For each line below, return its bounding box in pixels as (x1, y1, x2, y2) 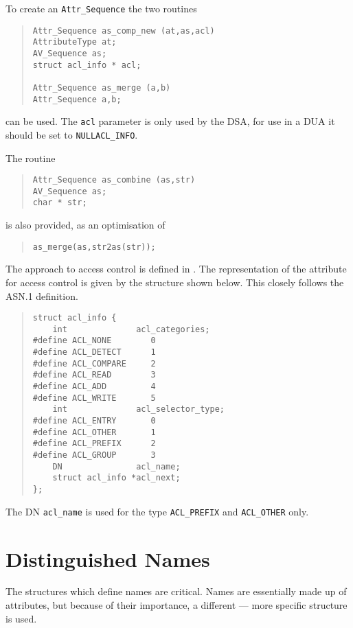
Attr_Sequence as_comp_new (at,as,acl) (32, 25, 215, 36)
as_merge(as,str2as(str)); (32, 242, 156, 252)
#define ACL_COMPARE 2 (32, 358, 156, 369)
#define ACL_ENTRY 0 (32, 416, 156, 426)
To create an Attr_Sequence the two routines (5, 1, 197, 15)
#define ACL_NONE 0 (32, 336, 156, 346)
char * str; (32, 198, 87, 208)
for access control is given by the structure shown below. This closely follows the (5, 275, 344, 289)
